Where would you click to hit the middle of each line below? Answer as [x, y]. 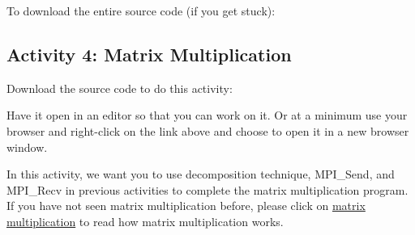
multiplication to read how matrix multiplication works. [145, 221]
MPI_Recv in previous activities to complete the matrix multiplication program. [207, 189]
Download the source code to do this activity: [120, 88]
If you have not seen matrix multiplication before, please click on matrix [186, 206]
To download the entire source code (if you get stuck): [141, 10]
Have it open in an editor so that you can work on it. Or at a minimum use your [207, 115]
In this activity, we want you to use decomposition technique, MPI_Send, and [201, 174]
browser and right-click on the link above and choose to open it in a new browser [208, 130]
